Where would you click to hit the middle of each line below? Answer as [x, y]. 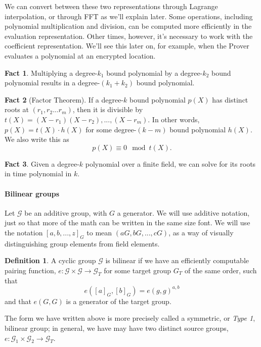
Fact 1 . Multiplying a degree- [51, 72]
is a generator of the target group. [119, 301]
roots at [17, 109]
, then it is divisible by [108, 109]
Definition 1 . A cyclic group [50, 260]
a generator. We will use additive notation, [183, 212]
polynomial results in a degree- [52, 83]
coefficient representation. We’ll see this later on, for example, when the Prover [127, 46]
